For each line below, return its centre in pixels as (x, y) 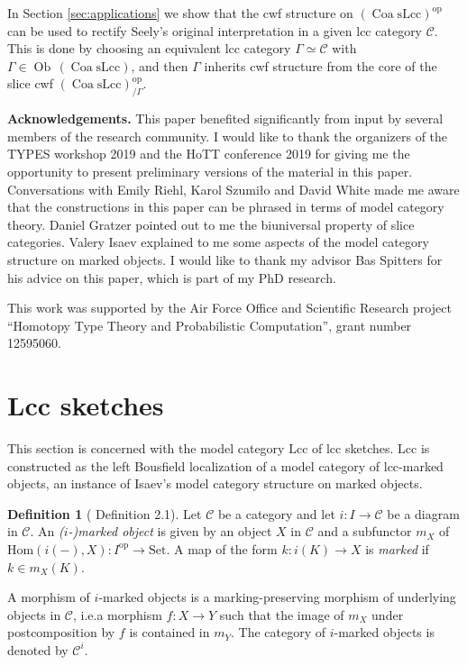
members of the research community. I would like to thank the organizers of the (228, 136)
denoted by (38, 649)
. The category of (278, 632)
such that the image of (282, 614)
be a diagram (423, 513)
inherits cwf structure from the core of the (320, 65)
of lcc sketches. (353, 448)
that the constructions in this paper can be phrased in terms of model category (226, 207)
